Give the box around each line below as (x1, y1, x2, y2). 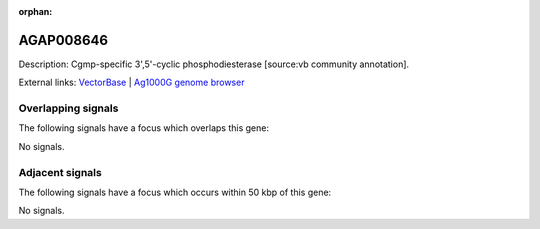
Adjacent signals (18, 165, 102, 179)
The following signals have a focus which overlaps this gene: (18, 122, 270, 134)
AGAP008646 (18, 31, 109, 49)
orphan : (18, 6, 53, 17)
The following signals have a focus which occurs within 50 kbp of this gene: (18, 186, 332, 198)
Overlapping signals (18, 101, 119, 115)
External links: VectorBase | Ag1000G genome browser (18, 76, 245, 89)
